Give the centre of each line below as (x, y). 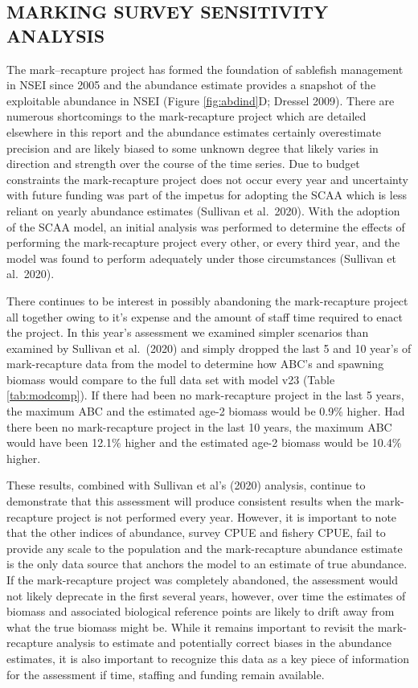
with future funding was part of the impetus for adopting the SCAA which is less (207, 195)
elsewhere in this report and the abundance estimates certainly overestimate (194, 131)
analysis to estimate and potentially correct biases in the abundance (224, 643)
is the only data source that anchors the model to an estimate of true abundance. (207, 564)
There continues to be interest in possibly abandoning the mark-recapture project (207, 300)
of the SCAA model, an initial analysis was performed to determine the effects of (206, 226)
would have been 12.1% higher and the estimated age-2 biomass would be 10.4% (204, 442)
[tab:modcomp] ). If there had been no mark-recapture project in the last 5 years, (205, 395)
